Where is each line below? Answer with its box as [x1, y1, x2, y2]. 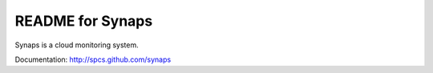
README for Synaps [14, 12, 153, 30]
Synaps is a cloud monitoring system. [14, 40, 140, 50]
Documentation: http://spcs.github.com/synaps [14, 55, 172, 64]
